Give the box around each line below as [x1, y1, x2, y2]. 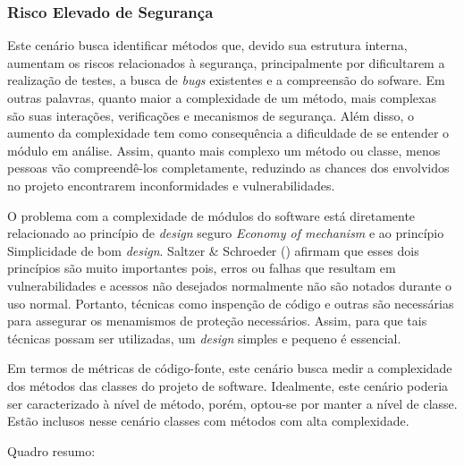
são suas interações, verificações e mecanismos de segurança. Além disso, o [7, 106, 414, 124]
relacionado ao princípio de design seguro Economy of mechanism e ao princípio [7, 224, 444, 242]
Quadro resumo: [7, 441, 96, 460]
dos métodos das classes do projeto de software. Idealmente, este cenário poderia [7, 376, 449, 394]
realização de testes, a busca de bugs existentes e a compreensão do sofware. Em [7, 71, 445, 89]
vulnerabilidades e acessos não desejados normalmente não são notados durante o [7, 275, 451, 294]
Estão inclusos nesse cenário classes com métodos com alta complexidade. [7, 411, 409, 430]
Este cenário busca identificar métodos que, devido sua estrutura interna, [7, 36, 408, 55]
